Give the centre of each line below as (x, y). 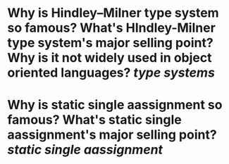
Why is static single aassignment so (115, 105)
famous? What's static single (94, 120)
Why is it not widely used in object (110, 58)
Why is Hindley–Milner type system (113, 13)
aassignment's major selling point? (112, 135)
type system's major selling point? (110, 43)
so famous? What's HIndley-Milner (112, 28)
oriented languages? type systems (111, 73)
